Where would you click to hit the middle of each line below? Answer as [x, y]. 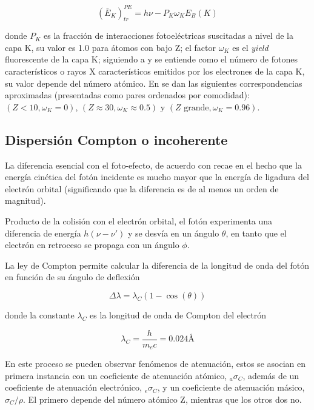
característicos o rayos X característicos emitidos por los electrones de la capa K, [155, 71]
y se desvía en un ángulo [173, 233]
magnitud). [25, 200]
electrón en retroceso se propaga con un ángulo [92, 245]
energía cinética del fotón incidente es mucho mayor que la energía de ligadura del [157, 177]
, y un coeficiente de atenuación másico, [231, 387]
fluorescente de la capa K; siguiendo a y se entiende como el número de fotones [151, 59]
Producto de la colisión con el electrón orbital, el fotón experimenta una [139, 221]
